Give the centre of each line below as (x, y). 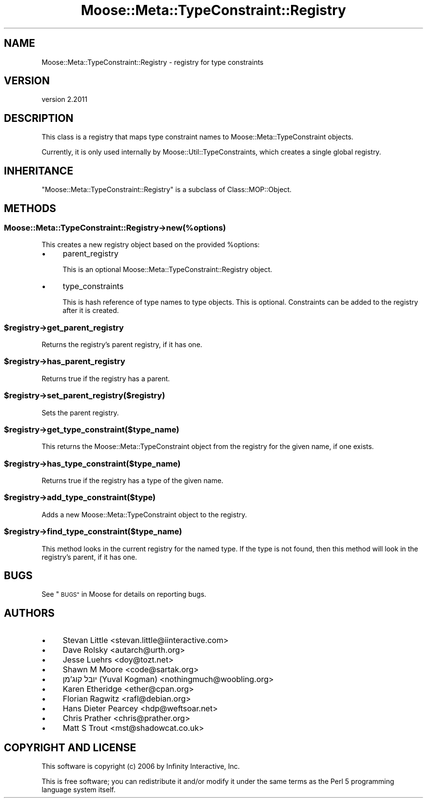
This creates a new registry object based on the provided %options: (151, 245)
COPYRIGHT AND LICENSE (70, 747)
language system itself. (78, 790)
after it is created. (91, 311)
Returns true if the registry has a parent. (106, 378)
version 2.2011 (65, 99)
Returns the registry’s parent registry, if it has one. (122, 345)
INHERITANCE (39, 171)
